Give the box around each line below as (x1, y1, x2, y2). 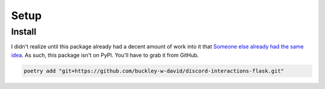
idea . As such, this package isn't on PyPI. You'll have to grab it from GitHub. (11, 51, 199, 59)
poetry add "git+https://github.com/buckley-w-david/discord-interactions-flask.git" (23, 67, 284, 74)
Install (11, 26, 37, 37)
